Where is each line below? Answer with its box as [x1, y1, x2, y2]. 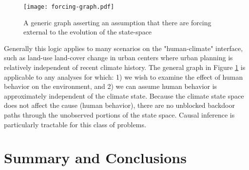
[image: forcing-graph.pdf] [23, 3, 115, 10]
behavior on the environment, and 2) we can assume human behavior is [4, 81, 217, 91]
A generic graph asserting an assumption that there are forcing [23, 17, 211, 27]
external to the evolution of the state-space [23, 27, 152, 37]
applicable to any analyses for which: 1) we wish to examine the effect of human [4, 71, 243, 82]
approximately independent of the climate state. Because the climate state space [4, 90, 244, 101]
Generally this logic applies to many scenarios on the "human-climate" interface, [4, 43, 243, 53]
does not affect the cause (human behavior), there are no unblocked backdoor [4, 100, 235, 110]
